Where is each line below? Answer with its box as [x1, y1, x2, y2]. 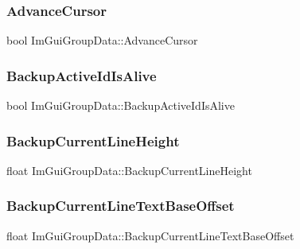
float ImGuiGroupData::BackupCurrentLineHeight [6, 161, 252, 178]
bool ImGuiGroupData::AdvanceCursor [6, 32, 198, 49]
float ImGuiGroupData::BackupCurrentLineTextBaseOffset [6, 227, 294, 243]
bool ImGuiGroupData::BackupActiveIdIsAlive [6, 97, 235, 114]
